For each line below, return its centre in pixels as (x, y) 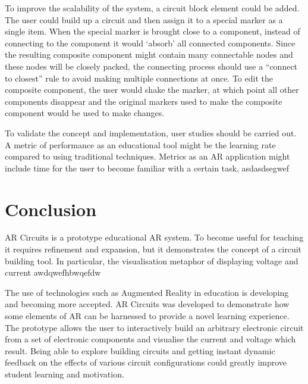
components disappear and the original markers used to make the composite (144, 101)
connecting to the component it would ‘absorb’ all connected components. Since (150, 43)
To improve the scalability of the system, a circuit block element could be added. (152, 8)
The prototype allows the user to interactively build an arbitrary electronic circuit (154, 327)
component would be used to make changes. (85, 113)
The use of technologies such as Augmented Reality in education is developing (147, 292)
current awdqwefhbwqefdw (53, 272)
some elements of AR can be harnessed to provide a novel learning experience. (147, 316)
